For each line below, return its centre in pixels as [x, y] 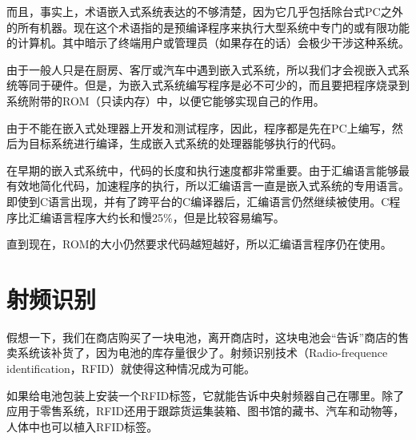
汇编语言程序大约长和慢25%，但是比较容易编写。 [156, 217]
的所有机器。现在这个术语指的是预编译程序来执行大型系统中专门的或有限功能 [208, 27]
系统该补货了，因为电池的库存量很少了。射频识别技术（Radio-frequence [202, 353]
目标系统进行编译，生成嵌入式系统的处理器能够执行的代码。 [185, 143]
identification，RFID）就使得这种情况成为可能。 [131, 369]
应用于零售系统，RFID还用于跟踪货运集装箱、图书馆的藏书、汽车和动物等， [206, 411]
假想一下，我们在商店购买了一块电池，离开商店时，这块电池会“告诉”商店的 [202, 337]
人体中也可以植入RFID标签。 [82, 426]
